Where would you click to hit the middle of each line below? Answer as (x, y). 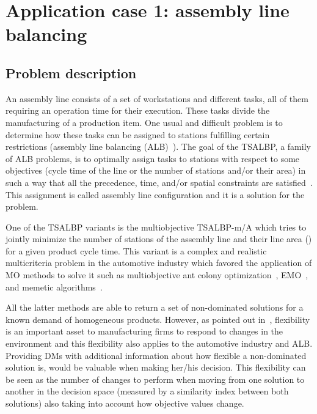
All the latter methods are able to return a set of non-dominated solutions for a (155, 307)
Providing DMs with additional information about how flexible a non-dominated (156, 355)
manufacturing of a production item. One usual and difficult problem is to (144, 122)
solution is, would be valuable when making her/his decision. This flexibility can (156, 367)
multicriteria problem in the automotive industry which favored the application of (159, 263)
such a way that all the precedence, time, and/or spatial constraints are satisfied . (159, 182)
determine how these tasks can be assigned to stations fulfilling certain (138, 134)
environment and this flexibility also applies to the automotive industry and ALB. (159, 343)
